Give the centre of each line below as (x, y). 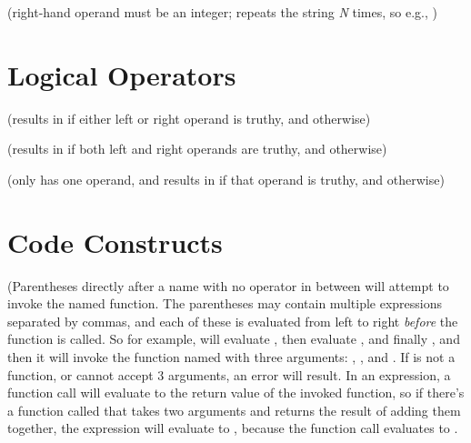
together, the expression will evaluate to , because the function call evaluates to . (233, 428)
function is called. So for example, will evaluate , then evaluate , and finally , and (234, 339)
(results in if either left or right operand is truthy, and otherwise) (189, 118)
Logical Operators (122, 74)
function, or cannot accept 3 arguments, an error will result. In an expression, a (229, 374)
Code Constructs (115, 242)
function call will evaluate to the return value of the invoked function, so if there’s (236, 393)
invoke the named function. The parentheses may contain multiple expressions (225, 303)
